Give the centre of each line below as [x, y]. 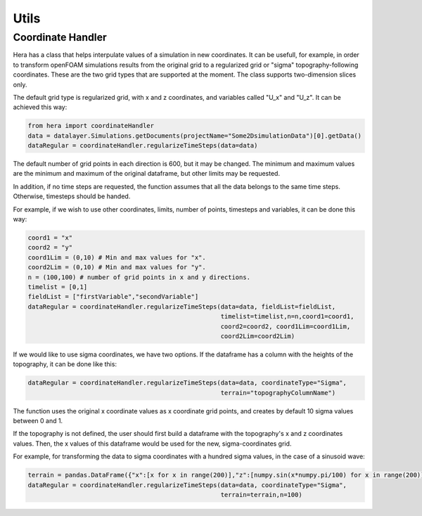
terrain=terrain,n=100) [261, 495]
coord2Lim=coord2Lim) [258, 336]
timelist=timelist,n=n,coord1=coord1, [287, 317]
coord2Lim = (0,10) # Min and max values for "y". [117, 267]
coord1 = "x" [50, 238]
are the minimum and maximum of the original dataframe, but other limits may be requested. [147, 174]
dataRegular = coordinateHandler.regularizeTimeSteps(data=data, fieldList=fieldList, [182, 307]
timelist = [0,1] [58, 287]
